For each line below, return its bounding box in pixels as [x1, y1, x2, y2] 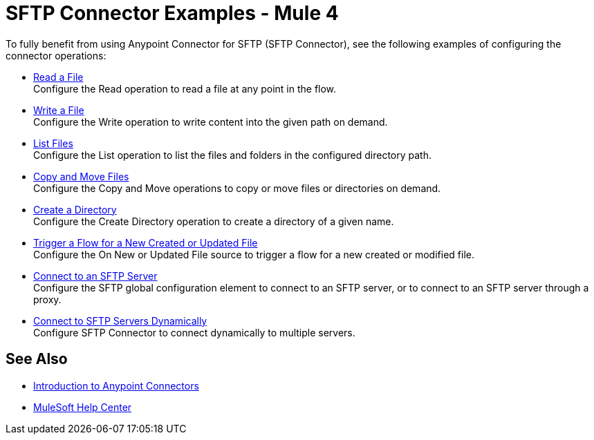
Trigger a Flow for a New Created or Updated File [33, 236, 258, 249]
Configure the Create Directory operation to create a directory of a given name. [33, 215, 394, 227]
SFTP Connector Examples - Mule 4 [6, 1, 339, 25]
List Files [33, 137, 73, 149]
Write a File [33, 104, 84, 116]
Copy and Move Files [33, 170, 129, 182]
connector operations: [6, 49, 106, 61]
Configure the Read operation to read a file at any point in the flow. [33, 82, 337, 95]
